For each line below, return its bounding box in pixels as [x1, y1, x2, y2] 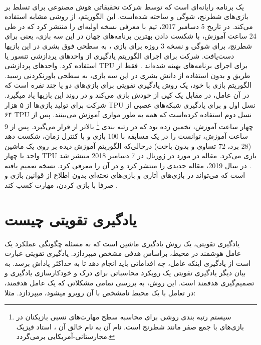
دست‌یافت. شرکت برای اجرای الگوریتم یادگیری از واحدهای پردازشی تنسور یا [5, 50, 234, 61]
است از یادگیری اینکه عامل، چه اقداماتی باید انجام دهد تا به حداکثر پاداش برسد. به [5, 257, 251, 268]
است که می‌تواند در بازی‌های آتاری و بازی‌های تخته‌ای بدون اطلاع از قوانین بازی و [5, 170, 245, 180]
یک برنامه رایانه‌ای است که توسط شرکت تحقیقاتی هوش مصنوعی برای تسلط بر [5, 1, 244, 12]
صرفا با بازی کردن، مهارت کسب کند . [5, 179, 118, 190]
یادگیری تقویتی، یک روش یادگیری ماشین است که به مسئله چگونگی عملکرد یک [5, 238, 240, 248]
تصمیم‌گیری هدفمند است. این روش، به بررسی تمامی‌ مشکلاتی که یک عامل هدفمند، [5, 277, 254, 288]
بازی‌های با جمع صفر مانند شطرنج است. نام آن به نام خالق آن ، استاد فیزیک [16, 321, 244, 331]
